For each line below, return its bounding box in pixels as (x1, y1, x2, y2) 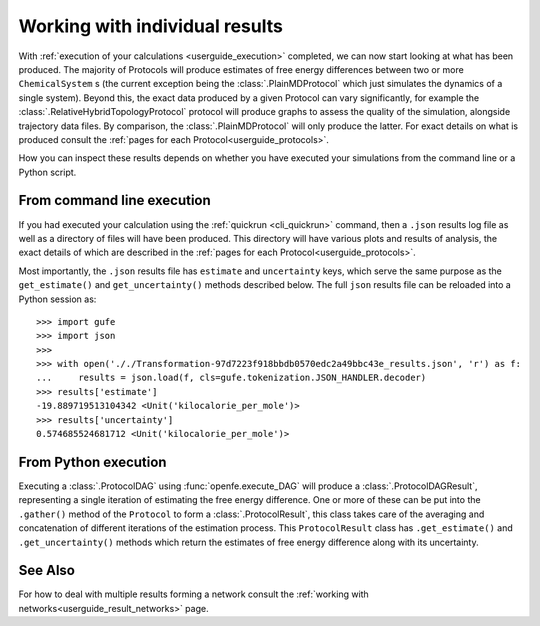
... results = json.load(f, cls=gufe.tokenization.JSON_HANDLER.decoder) (36, 372, 427, 384)
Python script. (18, 166, 77, 178)
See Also (18, 562, 75, 579)
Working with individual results (18, 15, 284, 37)
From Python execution (18, 453, 167, 470)
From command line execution (18, 192, 212, 209)
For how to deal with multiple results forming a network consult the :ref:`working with (18, 588, 369, 600)
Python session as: (18, 293, 97, 305)
